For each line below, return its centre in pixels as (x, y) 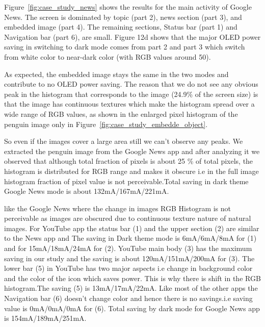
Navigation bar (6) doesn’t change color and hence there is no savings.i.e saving (128, 298)
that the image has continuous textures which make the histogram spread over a (129, 104)
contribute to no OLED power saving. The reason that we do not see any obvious (131, 84)
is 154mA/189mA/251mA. (45, 318)
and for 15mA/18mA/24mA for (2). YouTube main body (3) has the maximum (128, 248)
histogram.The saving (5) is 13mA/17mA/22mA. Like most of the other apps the (131, 288)
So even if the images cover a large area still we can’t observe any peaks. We (124, 141)
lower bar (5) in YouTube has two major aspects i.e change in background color (128, 268)
